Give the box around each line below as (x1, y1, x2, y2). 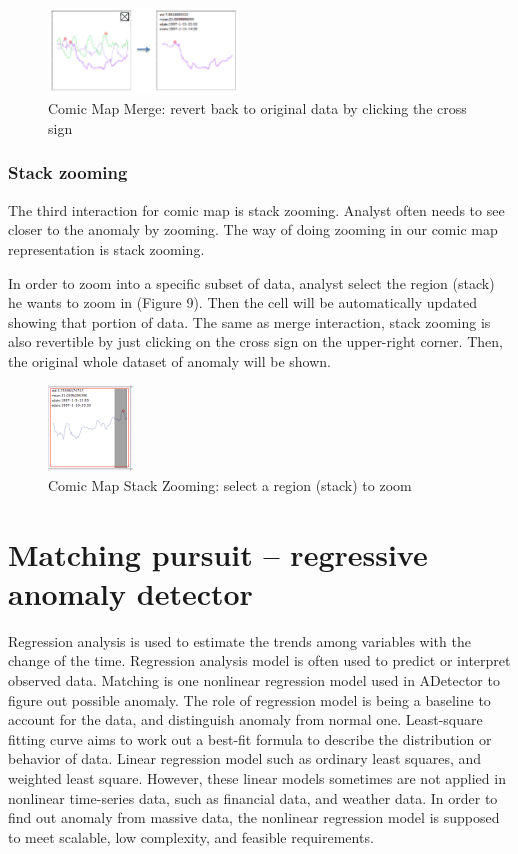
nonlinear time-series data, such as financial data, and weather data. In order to (8, 787, 498, 808)
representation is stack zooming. (8, 238, 205, 259)
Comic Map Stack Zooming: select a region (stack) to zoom (48, 474, 412, 495)
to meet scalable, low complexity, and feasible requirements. (8, 826, 374, 847)
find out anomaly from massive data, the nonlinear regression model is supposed (8, 807, 500, 828)
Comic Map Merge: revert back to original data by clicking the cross (48, 98, 467, 119)
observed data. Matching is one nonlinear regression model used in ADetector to (8, 669, 500, 690)
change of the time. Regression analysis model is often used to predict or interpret (8, 650, 511, 671)
